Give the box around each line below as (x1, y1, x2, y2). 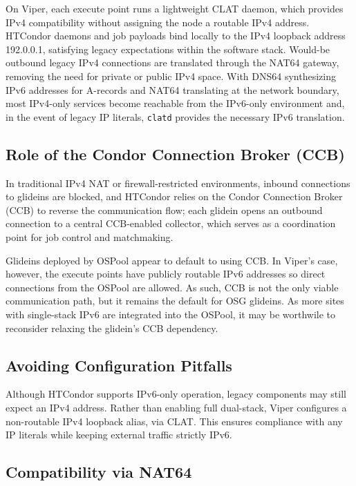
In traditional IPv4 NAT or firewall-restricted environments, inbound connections (6, 175, 350, 190)
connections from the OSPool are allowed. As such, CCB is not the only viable (6, 280, 339, 294)
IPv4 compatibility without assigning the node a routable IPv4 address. (6, 14, 310, 29)
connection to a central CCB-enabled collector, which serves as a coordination (6, 216, 336, 231)
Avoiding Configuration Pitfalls (6, 354, 232, 376)
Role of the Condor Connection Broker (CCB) (6, 143, 345, 164)
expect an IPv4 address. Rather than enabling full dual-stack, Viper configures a (6, 400, 347, 414)
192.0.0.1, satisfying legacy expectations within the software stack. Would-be (6, 41, 330, 56)
